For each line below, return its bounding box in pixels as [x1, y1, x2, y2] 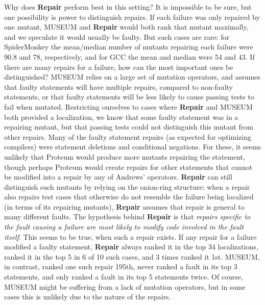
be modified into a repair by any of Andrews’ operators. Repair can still [4, 171, 232, 182]
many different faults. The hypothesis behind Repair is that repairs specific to [4, 211, 251, 222]
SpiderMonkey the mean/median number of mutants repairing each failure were [4, 41, 253, 52]
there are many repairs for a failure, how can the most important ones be [4, 61, 233, 72]
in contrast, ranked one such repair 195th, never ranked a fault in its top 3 [4, 261, 237, 272]
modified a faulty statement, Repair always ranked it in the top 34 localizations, [4, 241, 258, 252]
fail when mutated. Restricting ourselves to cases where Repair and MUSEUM [4, 101, 253, 112]
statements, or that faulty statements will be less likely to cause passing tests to [4, 91, 254, 102]
